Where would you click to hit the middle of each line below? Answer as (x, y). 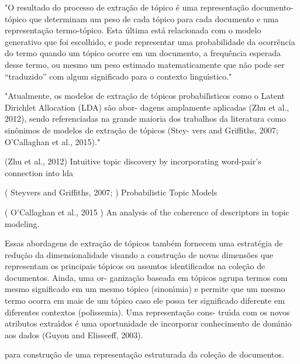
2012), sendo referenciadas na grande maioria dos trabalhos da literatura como (145, 119)
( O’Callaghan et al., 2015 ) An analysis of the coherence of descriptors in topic (147, 212)
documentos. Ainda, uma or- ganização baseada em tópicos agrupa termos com (146, 277)
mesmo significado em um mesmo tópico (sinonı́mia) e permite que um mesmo (145, 289)
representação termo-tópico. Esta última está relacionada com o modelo (133, 30)
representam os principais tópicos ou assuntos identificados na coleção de (135, 266)
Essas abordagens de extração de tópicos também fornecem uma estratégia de (144, 243)
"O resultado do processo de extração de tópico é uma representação (127, 7)
